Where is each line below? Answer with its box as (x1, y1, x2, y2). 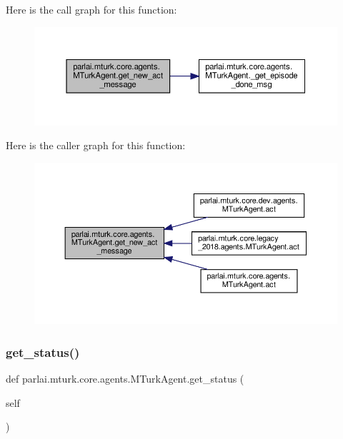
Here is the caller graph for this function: (6, 138, 186, 153)
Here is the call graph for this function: (6, 2, 177, 16)
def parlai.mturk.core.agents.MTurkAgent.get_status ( (6, 371, 244, 386)
